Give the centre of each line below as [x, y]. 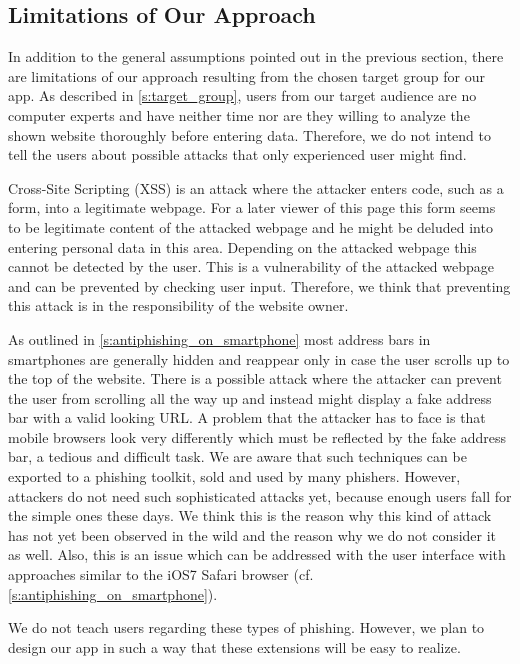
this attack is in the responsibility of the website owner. [178, 305]
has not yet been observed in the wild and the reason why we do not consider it [252, 534]
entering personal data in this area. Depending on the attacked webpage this [242, 246]
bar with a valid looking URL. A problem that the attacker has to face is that [247, 417]
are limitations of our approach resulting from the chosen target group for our [247, 75]
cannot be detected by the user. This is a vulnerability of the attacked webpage [251, 266]
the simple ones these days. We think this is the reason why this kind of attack [250, 515]
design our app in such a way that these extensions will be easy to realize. [234, 646]
